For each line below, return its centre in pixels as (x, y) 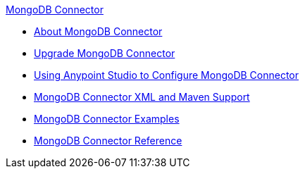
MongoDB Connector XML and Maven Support (142, 97)
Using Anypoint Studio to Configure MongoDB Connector (167, 75)
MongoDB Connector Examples (107, 119)
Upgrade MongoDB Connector (105, 53)
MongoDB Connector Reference (108, 141)
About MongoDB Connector (98, 31)
